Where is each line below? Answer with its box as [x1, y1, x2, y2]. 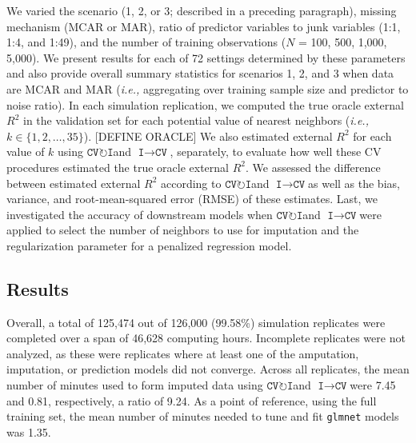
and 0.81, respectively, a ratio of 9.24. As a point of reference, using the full [6, 392, 377, 409]
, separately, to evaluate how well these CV [170, 143, 382, 160]
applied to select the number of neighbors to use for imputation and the [6, 221, 359, 238]
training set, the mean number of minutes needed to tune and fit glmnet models [6, 408, 399, 425]
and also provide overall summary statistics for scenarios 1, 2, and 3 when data [6, 65, 394, 82]
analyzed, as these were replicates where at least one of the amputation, [6, 345, 359, 361]
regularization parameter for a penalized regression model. [6, 237, 292, 253]
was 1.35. [6, 423, 51, 440]
